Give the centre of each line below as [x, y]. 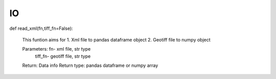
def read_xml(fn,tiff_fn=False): [41, 28]
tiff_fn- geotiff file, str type [63, 56]
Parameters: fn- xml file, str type [56, 49]
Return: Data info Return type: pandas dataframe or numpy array [90, 65]
